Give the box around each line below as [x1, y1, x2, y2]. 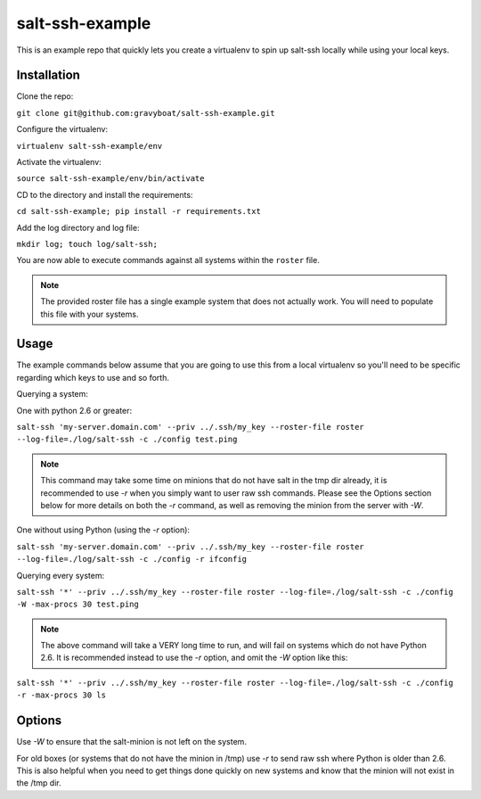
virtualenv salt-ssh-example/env [16, 141, 163, 151]
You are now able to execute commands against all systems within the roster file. [16, 255, 320, 266]
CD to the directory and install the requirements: [16, 189, 193, 200]
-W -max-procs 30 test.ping [16, 599, 140, 610]
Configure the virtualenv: [16, 124, 109, 135]
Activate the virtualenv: [16, 157, 102, 168]
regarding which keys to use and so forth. [16, 372, 169, 383]
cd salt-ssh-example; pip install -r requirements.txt [16, 206, 262, 217]
